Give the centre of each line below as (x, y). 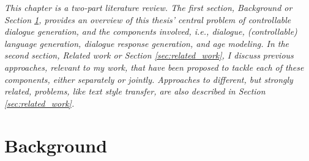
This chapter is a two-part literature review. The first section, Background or (148, 7)
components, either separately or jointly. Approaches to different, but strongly (149, 79)
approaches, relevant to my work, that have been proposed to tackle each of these (154, 67)
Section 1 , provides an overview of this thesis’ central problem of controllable (148, 19)
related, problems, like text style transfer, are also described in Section (135, 91)
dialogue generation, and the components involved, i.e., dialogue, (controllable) (151, 31)
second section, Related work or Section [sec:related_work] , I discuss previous (149, 55)
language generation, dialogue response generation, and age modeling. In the (147, 43)
